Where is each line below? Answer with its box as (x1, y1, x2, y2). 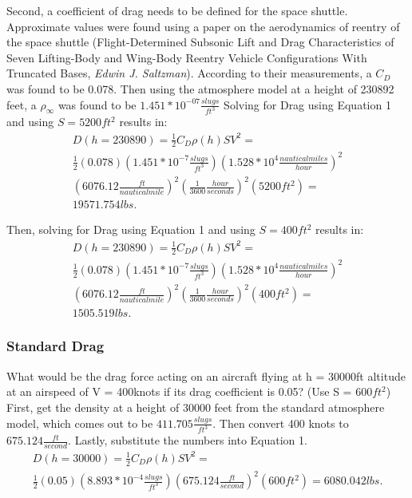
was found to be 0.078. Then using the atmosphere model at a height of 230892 (6, 80, 394, 97)
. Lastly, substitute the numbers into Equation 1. (68, 432, 307, 449)
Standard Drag (6, 336, 105, 356)
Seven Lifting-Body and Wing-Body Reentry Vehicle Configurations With (6, 49, 367, 65)
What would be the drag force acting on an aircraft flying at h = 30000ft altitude (6, 367, 406, 384)
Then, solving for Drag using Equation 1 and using (6, 221, 256, 238)
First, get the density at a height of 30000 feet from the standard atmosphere (6, 398, 385, 415)
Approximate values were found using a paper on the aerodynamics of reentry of (6, 18, 400, 34)
